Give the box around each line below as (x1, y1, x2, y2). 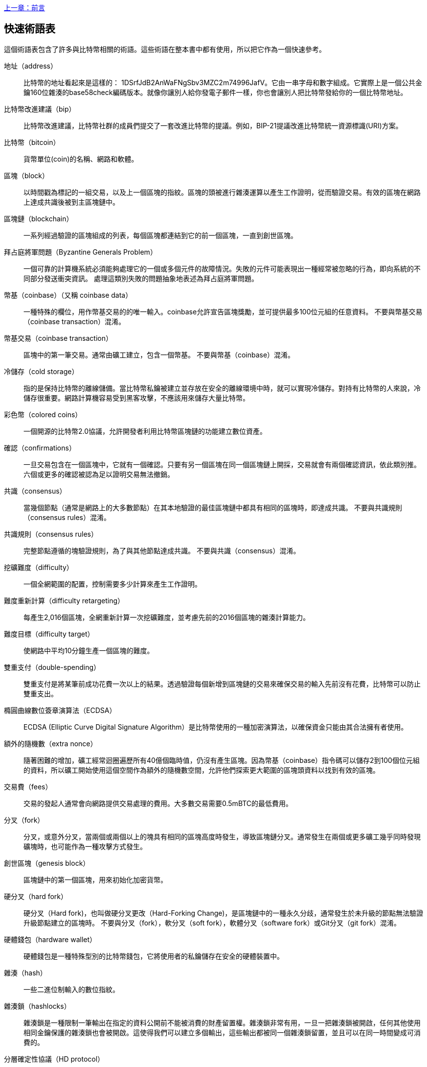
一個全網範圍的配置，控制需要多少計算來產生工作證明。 (23, 579, 202, 588)
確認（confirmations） (4, 443, 76, 452)
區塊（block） (4, 171, 49, 180)
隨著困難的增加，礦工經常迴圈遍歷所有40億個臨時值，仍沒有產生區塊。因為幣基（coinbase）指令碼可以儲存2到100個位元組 (23, 756, 420, 764)
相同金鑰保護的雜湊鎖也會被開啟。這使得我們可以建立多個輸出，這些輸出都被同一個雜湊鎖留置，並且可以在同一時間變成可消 (23, 1028, 421, 1037)
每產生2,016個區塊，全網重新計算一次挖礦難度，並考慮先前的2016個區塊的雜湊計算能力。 (23, 613, 310, 621)
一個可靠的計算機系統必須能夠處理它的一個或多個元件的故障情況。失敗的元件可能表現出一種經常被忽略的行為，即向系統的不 (23, 264, 421, 273)
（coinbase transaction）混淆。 (23, 317, 125, 326)
